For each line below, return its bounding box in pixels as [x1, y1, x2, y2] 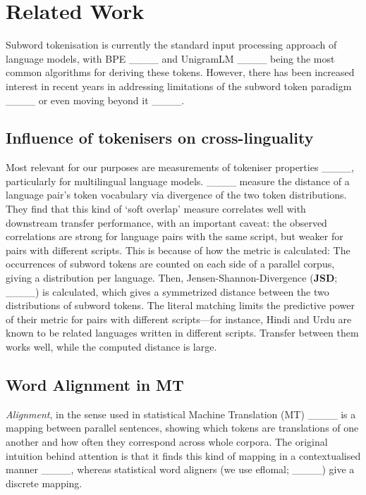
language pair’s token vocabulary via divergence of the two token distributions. [6, 187, 347, 202]
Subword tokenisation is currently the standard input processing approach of [6, 37, 337, 52]
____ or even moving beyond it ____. [6, 92, 185, 107]
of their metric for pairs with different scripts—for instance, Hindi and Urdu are [6, 311, 352, 326]
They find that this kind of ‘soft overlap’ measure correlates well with [6, 201, 306, 216]
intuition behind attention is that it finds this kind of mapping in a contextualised [6, 448, 361, 463]
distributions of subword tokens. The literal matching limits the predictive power [6, 298, 355, 313]
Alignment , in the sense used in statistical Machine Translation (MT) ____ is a [6, 406, 356, 421]
